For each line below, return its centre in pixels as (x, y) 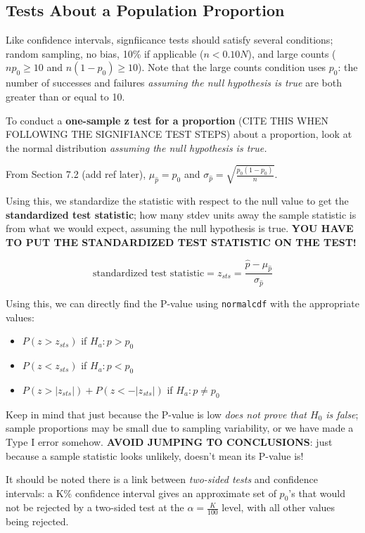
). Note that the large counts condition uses (232, 67)
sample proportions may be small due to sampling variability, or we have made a (180, 428)
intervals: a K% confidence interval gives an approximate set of (141, 493)
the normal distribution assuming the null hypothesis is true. (136, 147)
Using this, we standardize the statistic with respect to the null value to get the (177, 200)
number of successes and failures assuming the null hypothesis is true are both (174, 83)
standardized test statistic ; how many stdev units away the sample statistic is (181, 214)
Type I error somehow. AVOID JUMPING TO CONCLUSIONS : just (169, 441)
